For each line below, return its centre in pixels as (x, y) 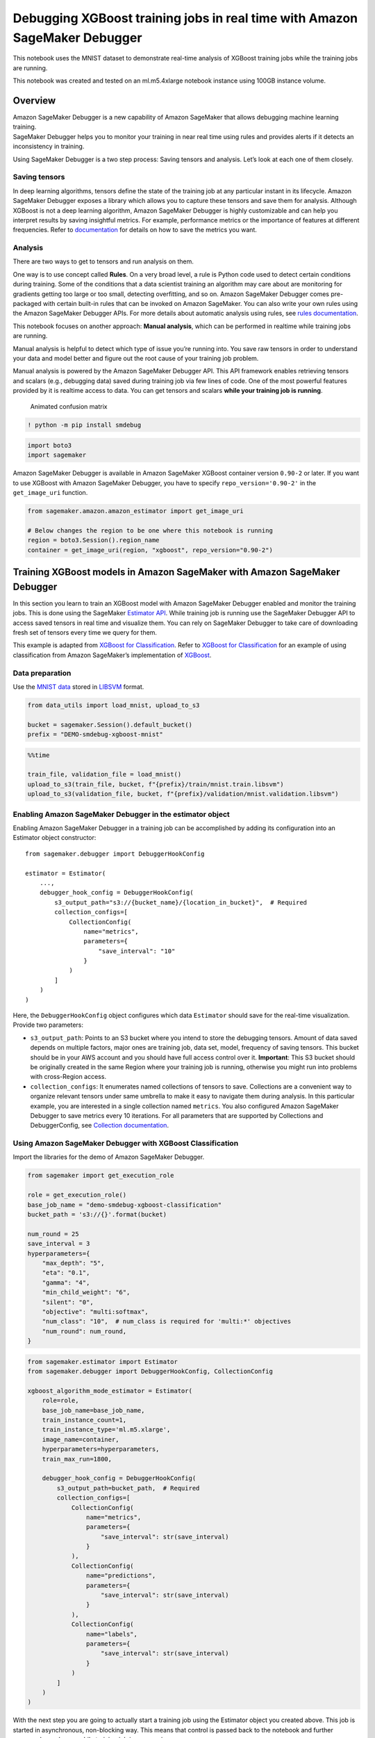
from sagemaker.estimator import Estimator (103, 1362)
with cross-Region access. (68, 1077)
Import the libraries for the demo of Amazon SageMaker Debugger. (109, 1157)
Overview (34, 100)
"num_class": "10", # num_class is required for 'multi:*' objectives (167, 1322)
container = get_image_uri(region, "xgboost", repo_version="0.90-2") (150, 550)
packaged (27, 303)
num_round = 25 (53, 1234)
